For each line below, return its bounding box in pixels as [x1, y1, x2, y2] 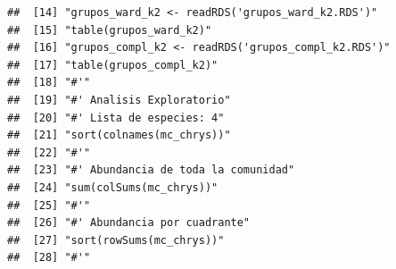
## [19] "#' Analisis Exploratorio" [7, 93, 231, 106]
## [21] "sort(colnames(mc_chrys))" [7, 129, 231, 142]
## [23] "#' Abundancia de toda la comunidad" [7, 164, 295, 177]
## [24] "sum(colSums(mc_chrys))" [7, 181, 219, 194]
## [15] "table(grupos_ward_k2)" [7, 23, 212, 37]
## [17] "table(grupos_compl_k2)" [7, 58, 219, 71]
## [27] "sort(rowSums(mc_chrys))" [7, 233, 225, 247]
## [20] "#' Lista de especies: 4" [7, 111, 225, 124]
